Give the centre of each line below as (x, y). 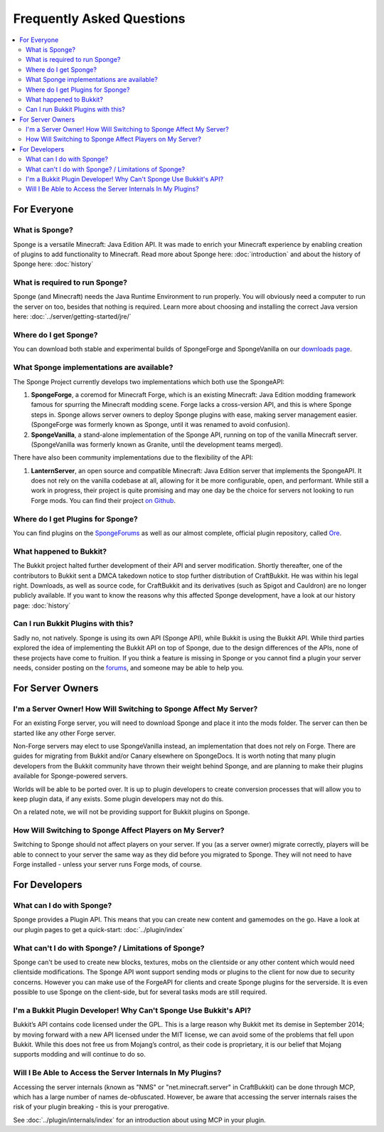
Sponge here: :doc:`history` (53, 264)
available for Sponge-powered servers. (70, 776)
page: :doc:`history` (42, 605)
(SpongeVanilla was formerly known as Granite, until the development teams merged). (157, 444)
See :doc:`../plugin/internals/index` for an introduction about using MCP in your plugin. (139, 1120)
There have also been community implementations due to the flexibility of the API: (133, 457)
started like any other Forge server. (65, 733)
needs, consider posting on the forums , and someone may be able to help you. (129, 668)
